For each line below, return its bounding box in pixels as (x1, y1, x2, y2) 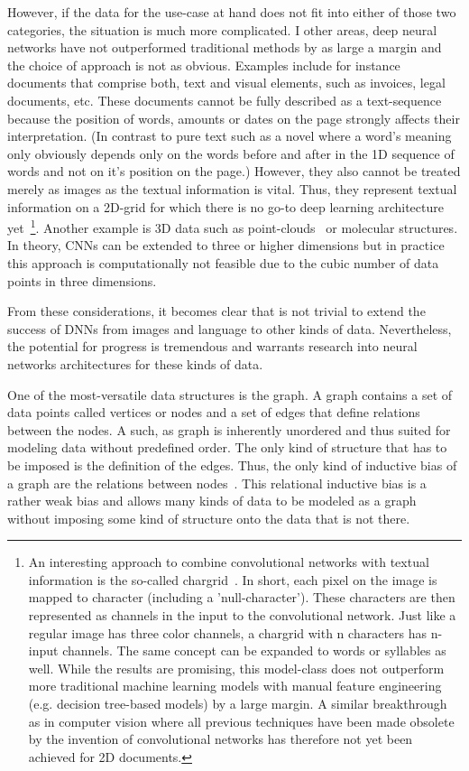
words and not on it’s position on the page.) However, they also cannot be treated (7, 162, 461, 181)
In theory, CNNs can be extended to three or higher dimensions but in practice (7, 236, 445, 255)
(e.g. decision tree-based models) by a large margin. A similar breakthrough (28, 694, 447, 713)
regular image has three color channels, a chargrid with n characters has (28, 623, 428, 642)
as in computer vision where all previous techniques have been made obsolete (28, 711, 455, 730)
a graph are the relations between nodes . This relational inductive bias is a (7, 473, 427, 492)
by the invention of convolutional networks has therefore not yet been (28, 729, 413, 748)
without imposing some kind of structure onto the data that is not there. (7, 508, 410, 527)
